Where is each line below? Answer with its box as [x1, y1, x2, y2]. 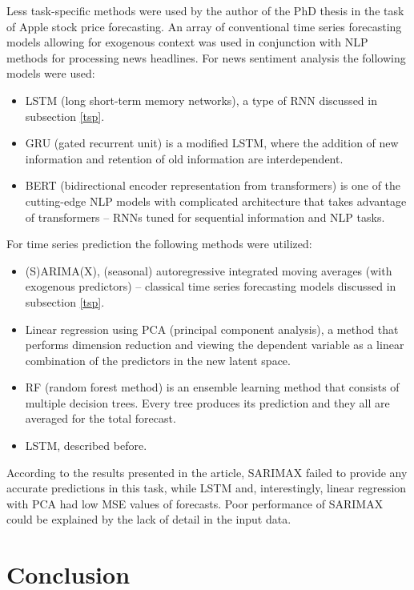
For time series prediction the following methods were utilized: [6, 235, 312, 252]
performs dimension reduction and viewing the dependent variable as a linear [25, 336, 404, 353]
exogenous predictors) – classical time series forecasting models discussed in [25, 278, 396, 295]
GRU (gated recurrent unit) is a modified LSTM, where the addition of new [25, 134, 399, 151]
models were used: [6, 65, 95, 82]
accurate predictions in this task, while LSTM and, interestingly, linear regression [6, 480, 407, 496]
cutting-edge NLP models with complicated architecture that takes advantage [25, 192, 407, 209]
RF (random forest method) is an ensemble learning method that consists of [25, 379, 400, 395]
